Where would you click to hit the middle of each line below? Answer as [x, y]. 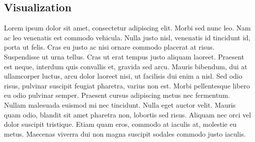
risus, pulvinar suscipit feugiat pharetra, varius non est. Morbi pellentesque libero [127, 85]
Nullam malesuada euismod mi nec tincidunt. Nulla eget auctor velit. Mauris [120, 104]
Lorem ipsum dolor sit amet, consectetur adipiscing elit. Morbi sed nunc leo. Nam [127, 28]
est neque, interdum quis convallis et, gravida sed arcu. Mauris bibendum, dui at [126, 66]
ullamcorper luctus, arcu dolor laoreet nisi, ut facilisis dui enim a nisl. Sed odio [123, 76]
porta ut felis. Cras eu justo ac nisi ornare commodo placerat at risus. [109, 47]
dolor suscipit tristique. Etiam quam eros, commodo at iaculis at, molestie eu [120, 124]
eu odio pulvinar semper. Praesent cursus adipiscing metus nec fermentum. [117, 95]
